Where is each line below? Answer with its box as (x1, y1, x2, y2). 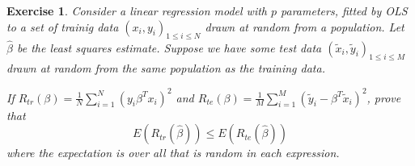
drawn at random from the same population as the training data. (6, 60, 325, 77)
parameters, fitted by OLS (281, 2, 408, 19)
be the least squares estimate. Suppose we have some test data (16, 39, 322, 56)
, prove (366, 89, 401, 106)
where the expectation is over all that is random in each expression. (6, 144, 340, 161)
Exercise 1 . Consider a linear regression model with (6, 2, 267, 19)
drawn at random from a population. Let (205, 18, 404, 35)
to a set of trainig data (6, 18, 119, 35)
